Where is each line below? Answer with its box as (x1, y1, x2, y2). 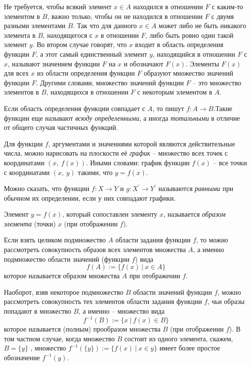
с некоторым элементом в (137, 87, 212, 97)
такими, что (78, 167, 113, 177)
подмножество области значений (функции (4, 254, 130, 264)
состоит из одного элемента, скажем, (124, 333, 233, 343)
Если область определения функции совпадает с (4, 103, 145, 113)
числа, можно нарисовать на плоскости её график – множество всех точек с (4, 148, 228, 158)
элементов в (4, 87, 39, 97)
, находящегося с (43, 30, 93, 40)
